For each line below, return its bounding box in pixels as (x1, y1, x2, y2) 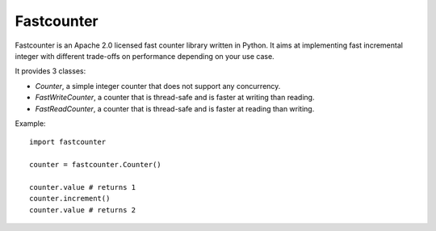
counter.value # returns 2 (29, 205, 136, 214)
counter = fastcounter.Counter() (29, 160, 161, 170)
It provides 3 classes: (15, 66, 86, 76)
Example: (15, 118, 46, 128)
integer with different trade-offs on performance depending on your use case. (15, 51, 275, 61)
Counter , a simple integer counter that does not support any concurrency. (35, 81, 281, 90)
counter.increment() (29, 194, 111, 204)
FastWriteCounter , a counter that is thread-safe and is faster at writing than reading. (35, 93, 315, 103)
